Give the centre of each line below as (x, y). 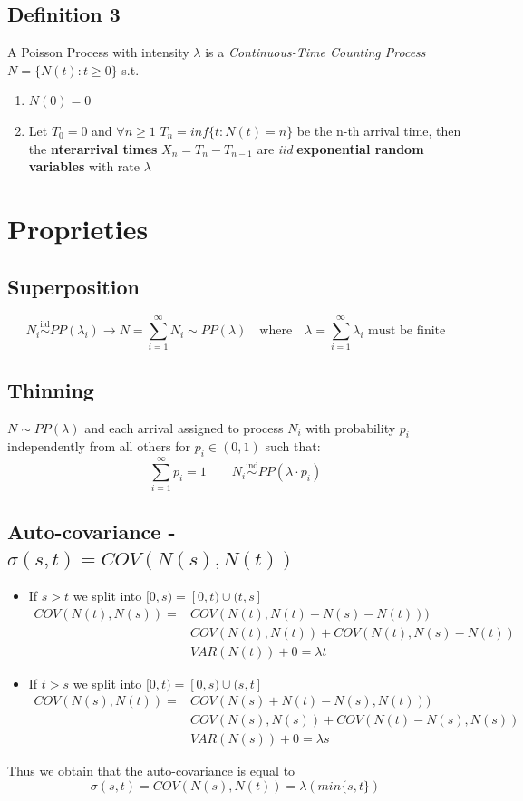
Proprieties (78, 228)
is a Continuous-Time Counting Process (315, 52)
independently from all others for (99, 446)
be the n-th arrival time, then (379, 130)
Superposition (73, 286)
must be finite (407, 331)
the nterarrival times (93, 148)
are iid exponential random (340, 148)
